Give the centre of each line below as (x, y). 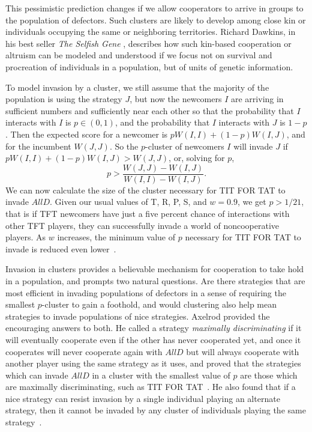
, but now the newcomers (176, 99)
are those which (269, 375)
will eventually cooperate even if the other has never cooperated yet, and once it (153, 339)
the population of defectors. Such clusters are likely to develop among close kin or (156, 20)
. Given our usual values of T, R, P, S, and (128, 202)
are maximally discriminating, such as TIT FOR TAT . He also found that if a (151, 387)
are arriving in (257, 99)
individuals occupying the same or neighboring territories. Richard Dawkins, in (151, 32)
